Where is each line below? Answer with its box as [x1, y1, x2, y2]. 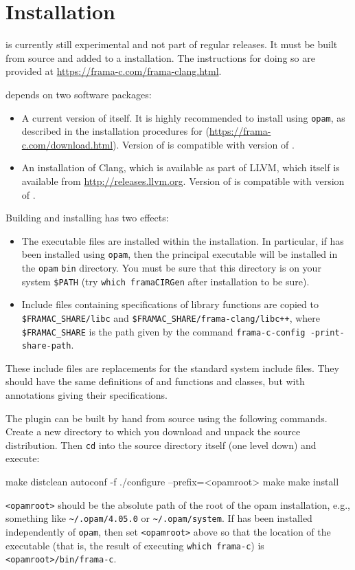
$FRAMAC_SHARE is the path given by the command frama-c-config [21, 324, 306, 338]
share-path [21, 341, 71, 351]
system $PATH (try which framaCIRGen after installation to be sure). [21, 274, 310, 288]
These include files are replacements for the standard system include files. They [5, 360, 339, 375]
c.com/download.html [21, 137, 113, 151]
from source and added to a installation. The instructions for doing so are [5, 50, 315, 65]
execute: [5, 451, 40, 465]
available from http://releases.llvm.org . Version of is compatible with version [21, 173, 345, 188]
